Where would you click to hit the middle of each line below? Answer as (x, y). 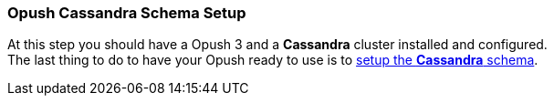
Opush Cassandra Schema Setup (127, 13)
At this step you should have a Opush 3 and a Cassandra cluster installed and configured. (277, 45)
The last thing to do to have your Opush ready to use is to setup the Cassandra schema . (273, 60)
